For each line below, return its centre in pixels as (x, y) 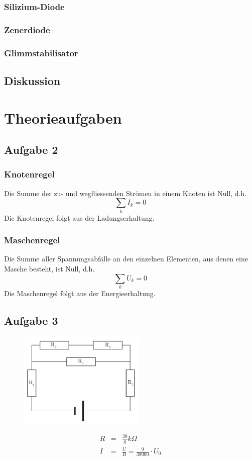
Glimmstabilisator (41, 53)
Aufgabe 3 (31, 320)
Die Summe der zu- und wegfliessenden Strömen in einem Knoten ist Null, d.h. (125, 193)
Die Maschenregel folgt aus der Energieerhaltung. (80, 293)
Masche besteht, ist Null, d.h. (49, 269)
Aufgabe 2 (31, 150)
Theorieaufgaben (63, 117)
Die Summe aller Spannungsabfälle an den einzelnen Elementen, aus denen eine (126, 259)
